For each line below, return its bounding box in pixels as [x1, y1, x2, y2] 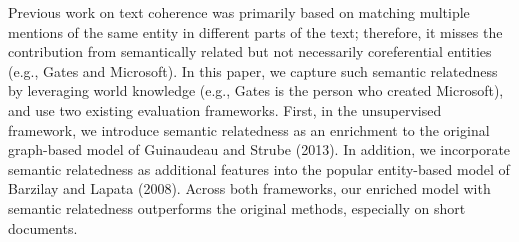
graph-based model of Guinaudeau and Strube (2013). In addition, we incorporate [8, 139, 511, 160]
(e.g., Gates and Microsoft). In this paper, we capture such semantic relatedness [8, 60, 498, 81]
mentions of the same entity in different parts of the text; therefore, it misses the [8, 21, 503, 42]
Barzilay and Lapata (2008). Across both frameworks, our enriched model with [8, 178, 491, 199]
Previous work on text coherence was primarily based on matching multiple [8, 2, 470, 22]
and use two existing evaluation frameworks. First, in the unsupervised [8, 99, 442, 120]
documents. [8, 217, 78, 238]
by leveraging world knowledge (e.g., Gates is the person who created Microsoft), [8, 80, 504, 101]
